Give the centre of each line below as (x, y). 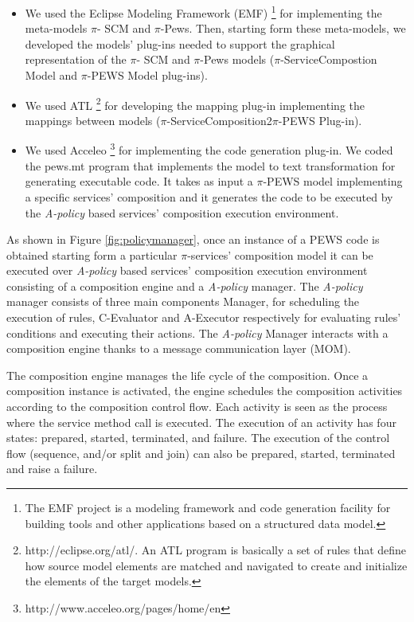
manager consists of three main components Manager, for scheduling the (183, 301)
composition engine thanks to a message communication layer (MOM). (179, 348)
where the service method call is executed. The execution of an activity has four (201, 422)
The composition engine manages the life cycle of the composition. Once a (187, 375)
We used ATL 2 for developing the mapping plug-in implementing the (195, 104)
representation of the (76, 59)
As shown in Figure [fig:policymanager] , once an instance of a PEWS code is (193, 239)
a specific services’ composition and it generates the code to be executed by (209, 196)
